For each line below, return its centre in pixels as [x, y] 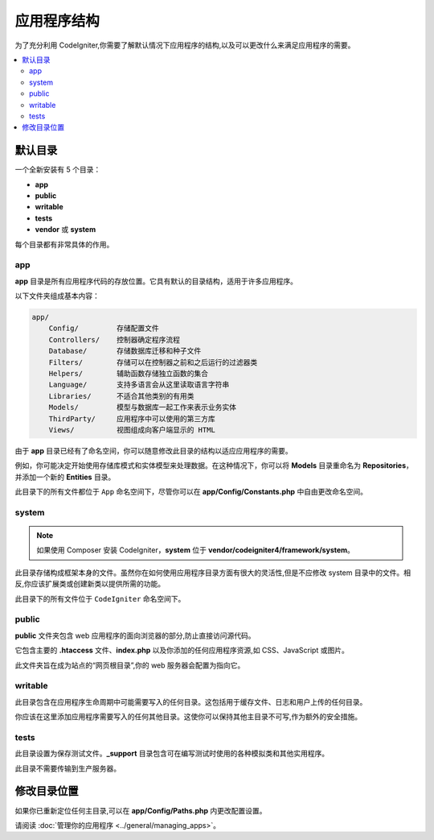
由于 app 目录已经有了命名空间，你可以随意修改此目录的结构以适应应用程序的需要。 [154, 450]
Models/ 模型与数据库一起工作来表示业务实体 [143, 408]
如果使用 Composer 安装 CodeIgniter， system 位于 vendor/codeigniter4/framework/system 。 [196, 550]
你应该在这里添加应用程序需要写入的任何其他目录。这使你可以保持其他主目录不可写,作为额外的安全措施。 [188, 717]
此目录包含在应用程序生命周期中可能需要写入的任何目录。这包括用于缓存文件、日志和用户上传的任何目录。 [191, 701]
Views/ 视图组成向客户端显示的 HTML [132, 430]
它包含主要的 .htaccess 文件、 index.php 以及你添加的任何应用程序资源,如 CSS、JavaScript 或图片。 [182, 650]
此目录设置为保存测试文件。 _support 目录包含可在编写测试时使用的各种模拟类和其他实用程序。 [172, 754]
